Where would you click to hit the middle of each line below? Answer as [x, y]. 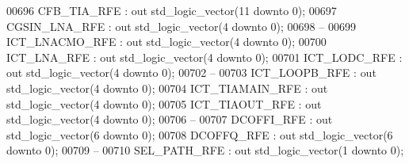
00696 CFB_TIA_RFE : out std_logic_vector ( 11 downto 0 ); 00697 [172, 10]
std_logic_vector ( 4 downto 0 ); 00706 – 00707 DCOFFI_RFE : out [170, 119]
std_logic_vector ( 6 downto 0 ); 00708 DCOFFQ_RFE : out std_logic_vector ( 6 [200, 134]
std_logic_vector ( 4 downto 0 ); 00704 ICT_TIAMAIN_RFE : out [167, 88]
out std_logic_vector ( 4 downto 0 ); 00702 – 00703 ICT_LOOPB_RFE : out [191, 72]
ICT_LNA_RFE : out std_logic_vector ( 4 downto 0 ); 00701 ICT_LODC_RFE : [204, 57]
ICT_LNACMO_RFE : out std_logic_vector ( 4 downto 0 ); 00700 [166, 42]
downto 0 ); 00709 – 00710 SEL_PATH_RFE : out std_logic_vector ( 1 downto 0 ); [205, 150]
